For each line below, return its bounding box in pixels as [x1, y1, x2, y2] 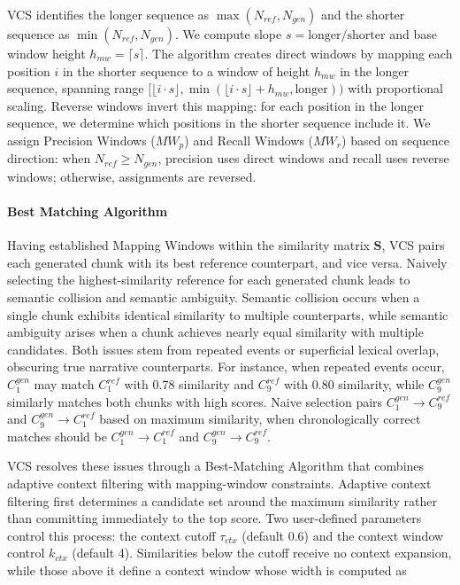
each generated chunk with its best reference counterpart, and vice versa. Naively [7, 253, 448, 271]
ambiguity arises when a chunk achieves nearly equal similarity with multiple [7, 323, 424, 341]
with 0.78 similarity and [124, 375, 254, 394]
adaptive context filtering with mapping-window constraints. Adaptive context [7, 473, 432, 492]
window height [7, 44, 86, 62]
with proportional [348, 79, 443, 97]
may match [34, 375, 95, 394]
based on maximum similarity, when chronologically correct [99, 409, 421, 428]
